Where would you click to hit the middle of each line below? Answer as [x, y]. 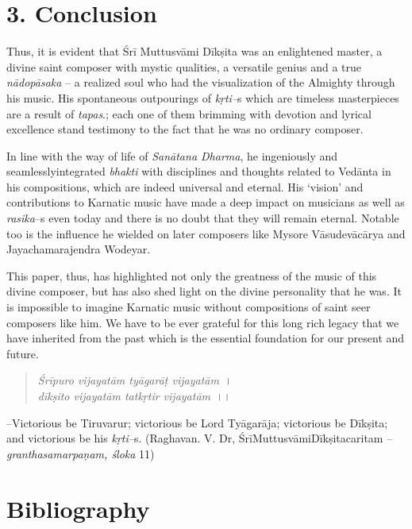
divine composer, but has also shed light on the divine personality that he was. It [204, 291]
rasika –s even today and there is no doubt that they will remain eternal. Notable [203, 218]
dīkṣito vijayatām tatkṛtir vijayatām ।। [134, 396]
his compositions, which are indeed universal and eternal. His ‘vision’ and [185, 186]
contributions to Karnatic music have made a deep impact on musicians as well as [206, 202]
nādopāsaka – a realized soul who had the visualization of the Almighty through [201, 82]
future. [23, 353]
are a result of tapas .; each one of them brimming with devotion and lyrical [189, 113]
